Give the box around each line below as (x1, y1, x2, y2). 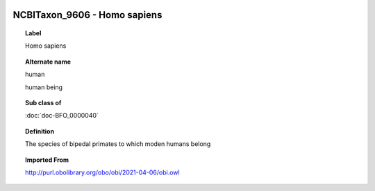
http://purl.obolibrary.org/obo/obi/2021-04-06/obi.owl (25, 168, 180, 176)
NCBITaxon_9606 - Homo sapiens (12, 9, 162, 21)
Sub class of (25, 98, 62, 107)
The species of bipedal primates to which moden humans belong (25, 140, 211, 148)
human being (25, 83, 62, 91)
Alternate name (25, 57, 72, 66)
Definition (25, 127, 55, 135)
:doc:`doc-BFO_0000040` (25, 111, 99, 120)
